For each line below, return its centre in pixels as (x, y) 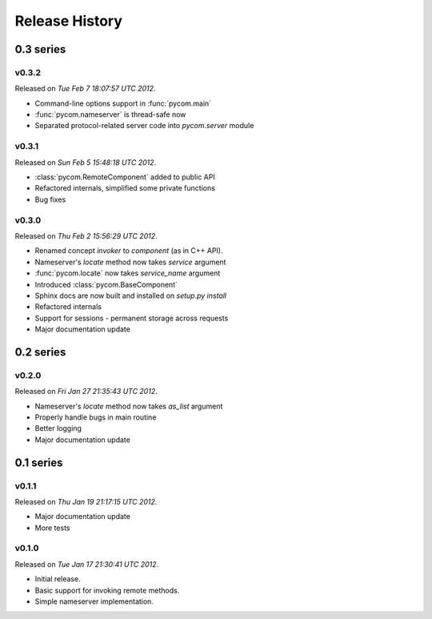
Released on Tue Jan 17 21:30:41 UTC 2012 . (87, 564)
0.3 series (40, 49)
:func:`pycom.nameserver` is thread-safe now (110, 115)
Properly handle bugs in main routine (96, 417)
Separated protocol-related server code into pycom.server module (144, 126)
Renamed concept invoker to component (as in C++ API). (129, 251)
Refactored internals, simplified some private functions (125, 188)
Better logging (58, 428)
